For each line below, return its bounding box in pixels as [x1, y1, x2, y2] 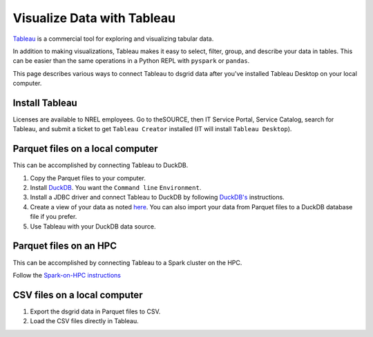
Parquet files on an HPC [12, 240, 117, 252]
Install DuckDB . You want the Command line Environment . [30, 184, 202, 192]
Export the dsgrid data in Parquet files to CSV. [30, 307, 161, 316]
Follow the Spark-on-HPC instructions [12, 271, 121, 279]
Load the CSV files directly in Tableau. [30, 317, 139, 325]
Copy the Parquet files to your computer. [30, 173, 146, 182]
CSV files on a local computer [12, 289, 143, 300]
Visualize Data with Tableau [12, 10, 176, 26]
